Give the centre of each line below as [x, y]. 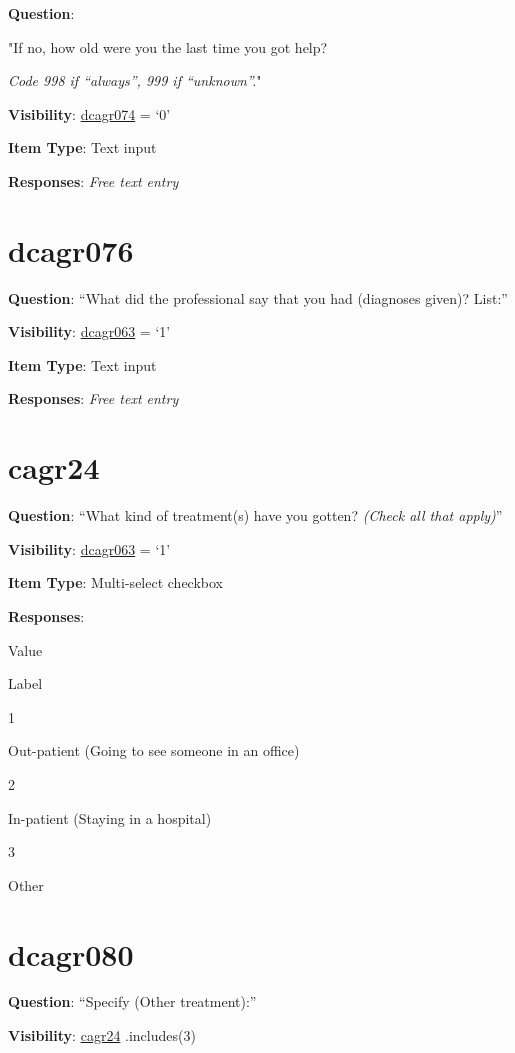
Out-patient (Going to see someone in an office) [154, 750]
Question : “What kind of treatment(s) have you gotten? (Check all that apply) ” [255, 515]
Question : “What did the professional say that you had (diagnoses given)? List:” [258, 297]
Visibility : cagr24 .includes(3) [102, 1035]
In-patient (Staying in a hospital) [110, 817]
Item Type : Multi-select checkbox [115, 582]
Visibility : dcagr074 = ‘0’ [89, 113]
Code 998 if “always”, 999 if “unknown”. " [135, 80]
